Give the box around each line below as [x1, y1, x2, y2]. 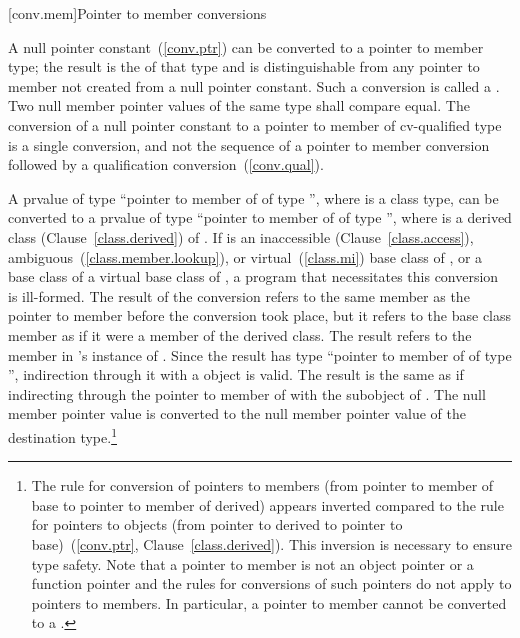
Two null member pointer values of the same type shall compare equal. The [8, 95, 470, 116]
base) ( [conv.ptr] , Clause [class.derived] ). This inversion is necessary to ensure [31, 533, 512, 554]
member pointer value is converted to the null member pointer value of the [8, 403, 466, 424]
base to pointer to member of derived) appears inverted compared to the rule [31, 494, 504, 515]
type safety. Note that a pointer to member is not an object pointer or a [31, 553, 474, 574]
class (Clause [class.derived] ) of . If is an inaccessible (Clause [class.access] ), [8, 226, 474, 247]
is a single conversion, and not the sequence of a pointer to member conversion [8, 134, 490, 155]
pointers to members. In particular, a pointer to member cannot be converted [31, 592, 507, 613]
